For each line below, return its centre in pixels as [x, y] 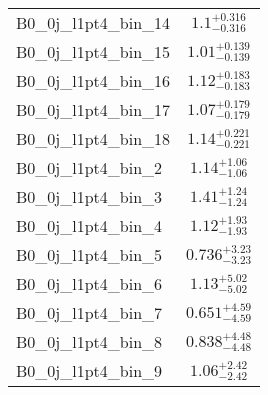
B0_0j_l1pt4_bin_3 [89, 196]
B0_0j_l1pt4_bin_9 [89, 370]
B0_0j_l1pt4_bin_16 [93, 80]
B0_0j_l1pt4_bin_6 [89, 283]
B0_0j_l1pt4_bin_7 [89, 312]
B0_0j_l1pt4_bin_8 [89, 341]
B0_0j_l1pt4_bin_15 [93, 51]
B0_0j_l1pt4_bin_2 [89, 167]
